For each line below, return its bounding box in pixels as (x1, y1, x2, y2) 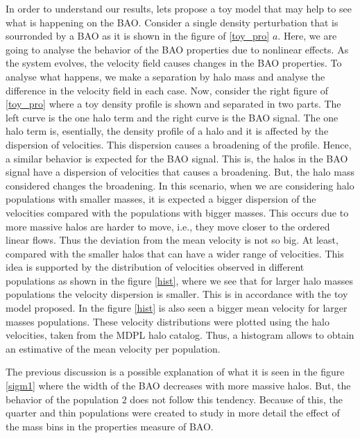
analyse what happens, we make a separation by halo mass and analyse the (6, 69, 325, 83)
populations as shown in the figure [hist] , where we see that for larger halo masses (6, 273, 353, 287)
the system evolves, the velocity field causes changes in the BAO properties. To (6, 56, 342, 70)
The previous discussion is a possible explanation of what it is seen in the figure (6, 364, 345, 379)
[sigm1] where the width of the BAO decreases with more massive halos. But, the (6, 378, 351, 393)
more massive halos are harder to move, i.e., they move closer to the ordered (6, 219, 330, 233)
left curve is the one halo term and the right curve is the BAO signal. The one (6, 110, 338, 124)
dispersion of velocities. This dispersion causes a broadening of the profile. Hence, (6, 137, 352, 151)
